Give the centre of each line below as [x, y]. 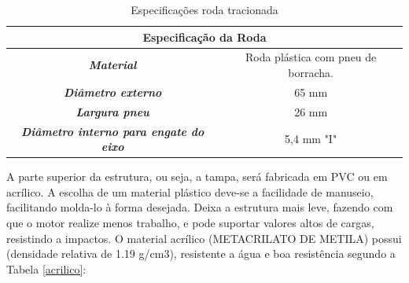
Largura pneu [112, 111]
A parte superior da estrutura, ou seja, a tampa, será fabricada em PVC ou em [197, 176]
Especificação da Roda [204, 37]
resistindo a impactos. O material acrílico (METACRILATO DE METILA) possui [204, 238]
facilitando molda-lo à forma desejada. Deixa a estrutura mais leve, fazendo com [200, 207]
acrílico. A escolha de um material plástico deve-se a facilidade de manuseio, [190, 191]
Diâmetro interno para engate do [112, 131]
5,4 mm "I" [311, 139]
